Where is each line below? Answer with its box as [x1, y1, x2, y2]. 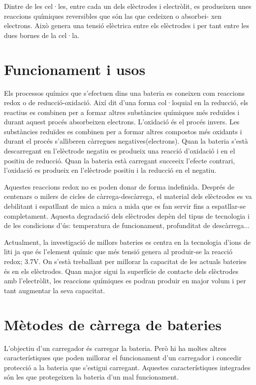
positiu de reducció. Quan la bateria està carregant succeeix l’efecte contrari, [4, 155, 235, 165]
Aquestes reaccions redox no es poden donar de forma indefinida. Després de [4, 181, 234, 192]
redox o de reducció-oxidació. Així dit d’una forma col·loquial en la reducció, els [4, 97, 249, 108]
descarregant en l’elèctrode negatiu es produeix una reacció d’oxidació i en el [4, 146, 235, 156]
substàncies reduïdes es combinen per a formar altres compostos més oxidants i [4, 126, 242, 136]
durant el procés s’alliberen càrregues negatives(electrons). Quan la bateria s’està [4, 136, 248, 146]
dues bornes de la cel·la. [4, 30, 80, 40]
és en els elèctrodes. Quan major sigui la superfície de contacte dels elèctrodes [4, 266, 239, 276]
